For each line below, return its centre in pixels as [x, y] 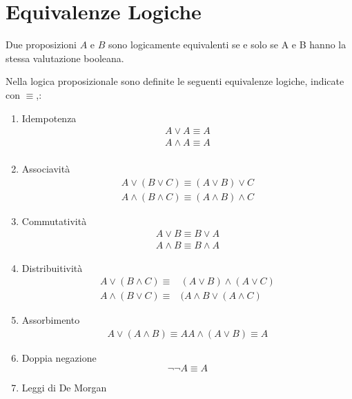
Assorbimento [51, 320]
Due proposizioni [41, 45]
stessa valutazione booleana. [65, 58]
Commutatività [54, 221]
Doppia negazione [59, 357]
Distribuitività [52, 267]
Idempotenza [49, 118]
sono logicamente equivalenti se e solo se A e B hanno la [227, 45]
